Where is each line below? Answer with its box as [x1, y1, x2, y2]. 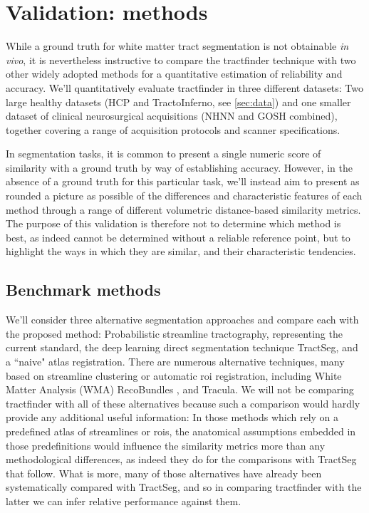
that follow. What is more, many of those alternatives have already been [6, 465, 322, 480]
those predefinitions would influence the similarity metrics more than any [6, 437, 326, 452]
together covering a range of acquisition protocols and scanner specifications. [6, 122, 341, 137]
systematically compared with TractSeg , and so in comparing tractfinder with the [6, 480, 362, 494]
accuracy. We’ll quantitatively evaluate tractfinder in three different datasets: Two [6, 80, 364, 95]
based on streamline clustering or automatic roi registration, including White [6, 368, 342, 383]
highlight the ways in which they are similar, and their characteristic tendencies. [6, 244, 356, 259]
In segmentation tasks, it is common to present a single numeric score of [6, 146, 321, 161]
